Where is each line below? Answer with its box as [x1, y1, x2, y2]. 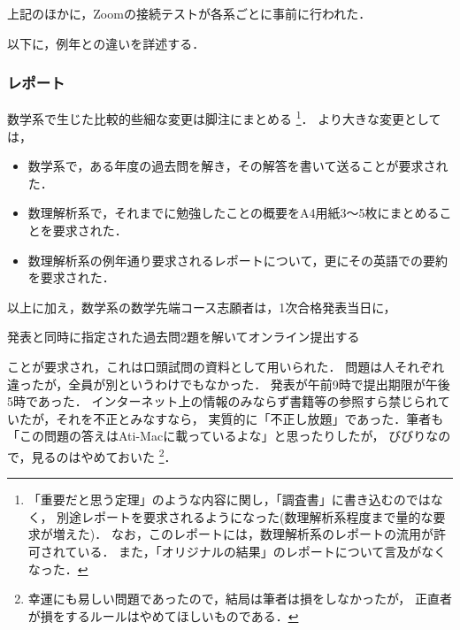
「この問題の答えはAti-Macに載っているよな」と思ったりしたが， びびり [7, 426, 426, 445]
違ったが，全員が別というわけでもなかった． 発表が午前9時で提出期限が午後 [7, 374, 450, 393]
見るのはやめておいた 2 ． [31, 444, 177, 465]
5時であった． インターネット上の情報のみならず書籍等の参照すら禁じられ [7, 392, 438, 411]
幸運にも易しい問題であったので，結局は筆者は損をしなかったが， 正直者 [27, 589, 452, 608]
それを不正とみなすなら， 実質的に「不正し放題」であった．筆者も [56, 409, 444, 427]
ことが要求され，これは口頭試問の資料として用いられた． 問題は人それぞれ [7, 357, 445, 375]
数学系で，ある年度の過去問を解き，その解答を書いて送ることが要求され [27, 157, 448, 175]
